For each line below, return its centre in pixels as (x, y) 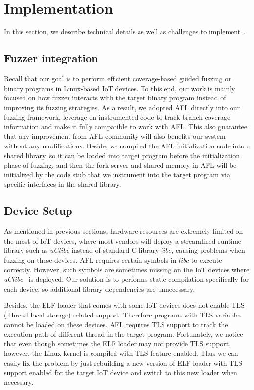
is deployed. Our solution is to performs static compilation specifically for (139, 279)
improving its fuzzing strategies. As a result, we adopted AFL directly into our (122, 107)
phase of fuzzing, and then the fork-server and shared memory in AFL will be (120, 165)
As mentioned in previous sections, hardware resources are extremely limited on (124, 231)
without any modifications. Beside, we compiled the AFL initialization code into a (127, 146)
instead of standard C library (115, 250)
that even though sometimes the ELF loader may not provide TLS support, (117, 343)
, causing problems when (208, 250)
